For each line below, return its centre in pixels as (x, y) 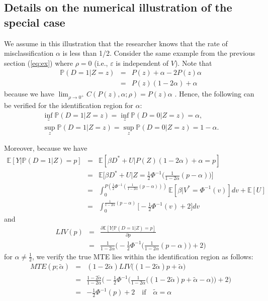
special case (35, 22)
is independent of (142, 63)
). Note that (193, 63)
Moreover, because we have (46, 148)
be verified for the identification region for (69, 105)
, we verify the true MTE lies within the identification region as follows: (143, 256)
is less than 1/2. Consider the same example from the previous (159, 53)
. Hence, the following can (214, 94)
